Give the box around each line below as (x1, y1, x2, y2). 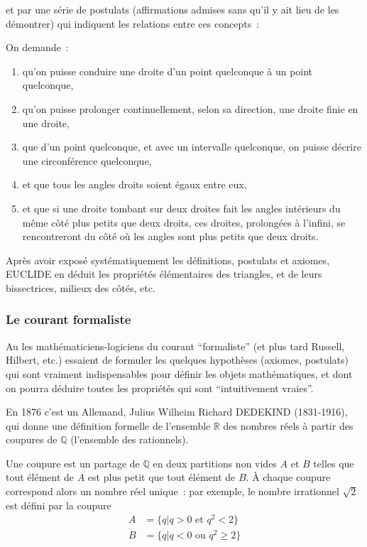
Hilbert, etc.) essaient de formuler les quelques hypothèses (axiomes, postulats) (6, 352, 349, 367)
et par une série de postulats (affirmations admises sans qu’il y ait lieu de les (6, 2, 339, 16)
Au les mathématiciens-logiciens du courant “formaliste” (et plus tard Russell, (6, 338, 345, 353)
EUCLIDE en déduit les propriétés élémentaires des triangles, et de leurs (6, 266, 322, 281)
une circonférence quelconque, (22, 153, 152, 168)
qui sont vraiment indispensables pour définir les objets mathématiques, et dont (6, 366, 353, 381)
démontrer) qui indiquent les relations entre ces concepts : (6, 16, 260, 31)
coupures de (6, 432, 57, 447)
